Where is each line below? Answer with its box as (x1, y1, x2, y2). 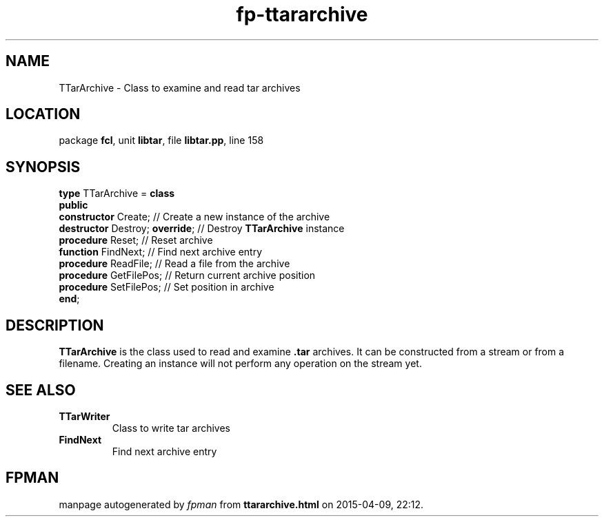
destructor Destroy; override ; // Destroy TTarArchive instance (59, 222, 345, 235)
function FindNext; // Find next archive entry (59, 246, 262, 258)
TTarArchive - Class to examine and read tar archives (59, 81, 301, 94)
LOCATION (6, 105, 81, 123)
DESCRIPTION (6, 316, 104, 334)
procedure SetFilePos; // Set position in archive (59, 281, 274, 293)
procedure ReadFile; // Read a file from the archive (59, 258, 290, 270)
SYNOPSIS (6, 158, 81, 176)
